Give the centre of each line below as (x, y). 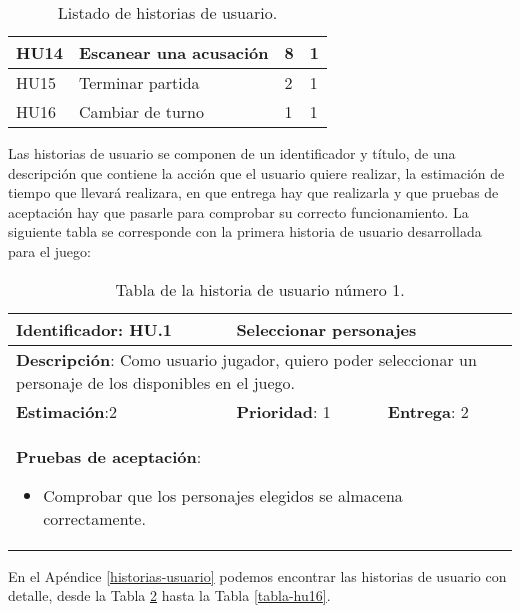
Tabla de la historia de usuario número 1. (260, 289)
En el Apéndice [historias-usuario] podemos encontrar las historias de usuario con (257, 575)
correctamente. (94, 518)
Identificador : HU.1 (94, 329)
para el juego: (49, 250)
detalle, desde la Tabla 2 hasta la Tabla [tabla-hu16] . (169, 595)
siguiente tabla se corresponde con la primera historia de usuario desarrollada (245, 231)
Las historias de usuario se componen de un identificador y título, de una (232, 153)
